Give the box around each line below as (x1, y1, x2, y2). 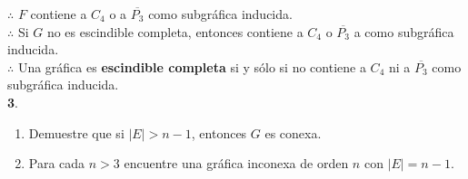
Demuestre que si (28, 123, 124, 142)
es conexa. (264, 123, 322, 142)
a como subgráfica (353, 22, 454, 41)
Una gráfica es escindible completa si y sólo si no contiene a (17, 57, 366, 76)
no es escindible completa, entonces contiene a (46, 22, 304, 41)
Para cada (28, 154, 85, 173)
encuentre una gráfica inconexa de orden (124, 154, 349, 173)
